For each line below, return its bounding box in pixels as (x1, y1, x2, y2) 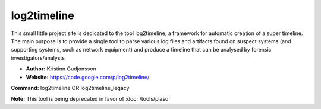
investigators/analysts (11, 54, 65, 62)
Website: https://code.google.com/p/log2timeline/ (26, 73, 150, 81)
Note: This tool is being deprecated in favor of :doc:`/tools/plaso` (11, 95, 171, 102)
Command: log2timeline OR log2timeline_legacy (11, 84, 130, 91)
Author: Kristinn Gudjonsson (26, 65, 96, 72)
